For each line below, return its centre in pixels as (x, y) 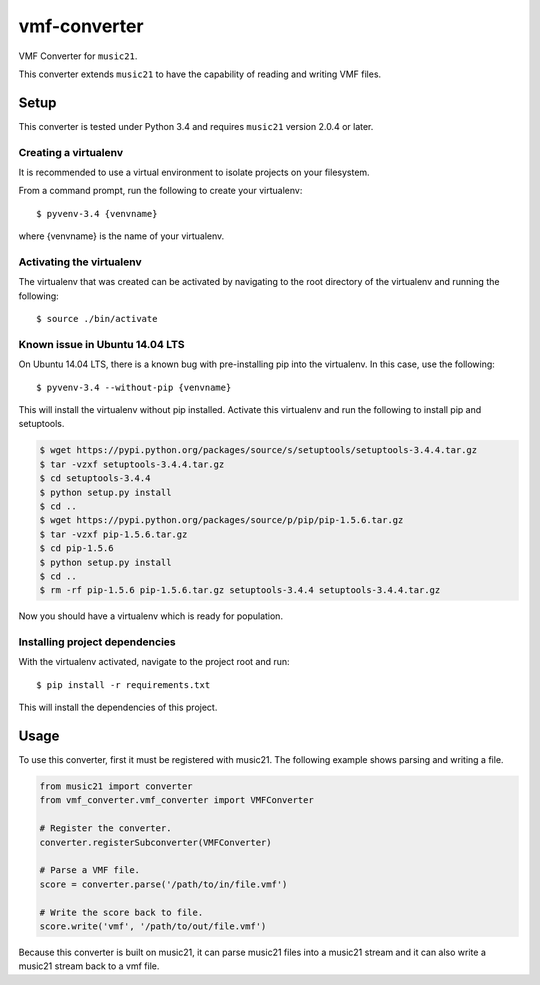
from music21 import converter (116, 786)
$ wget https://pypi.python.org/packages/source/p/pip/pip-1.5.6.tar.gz (221, 520)
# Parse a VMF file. (89, 870)
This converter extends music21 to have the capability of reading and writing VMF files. (200, 74)
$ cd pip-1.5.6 (76, 548)
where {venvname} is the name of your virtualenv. (121, 236)
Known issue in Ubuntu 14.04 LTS (101, 344)
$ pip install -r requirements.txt (123, 684)
